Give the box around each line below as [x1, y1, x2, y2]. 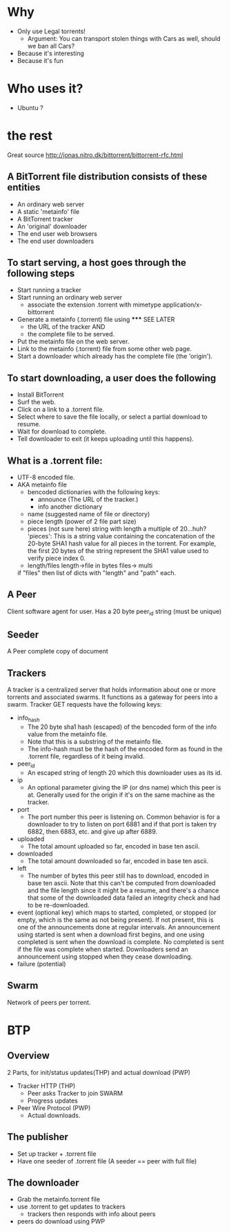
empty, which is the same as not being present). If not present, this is [17, 915, 214, 924]
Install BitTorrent [17, 390, 64, 399]
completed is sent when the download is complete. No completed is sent [17, 937, 224, 945]
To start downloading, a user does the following [7, 372, 217, 384]
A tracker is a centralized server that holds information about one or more [7, 686, 216, 694]
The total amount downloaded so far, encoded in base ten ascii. [27, 856, 209, 865]
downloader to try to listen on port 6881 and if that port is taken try [27, 819, 217, 828]
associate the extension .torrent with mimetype [27, 300, 161, 309]
